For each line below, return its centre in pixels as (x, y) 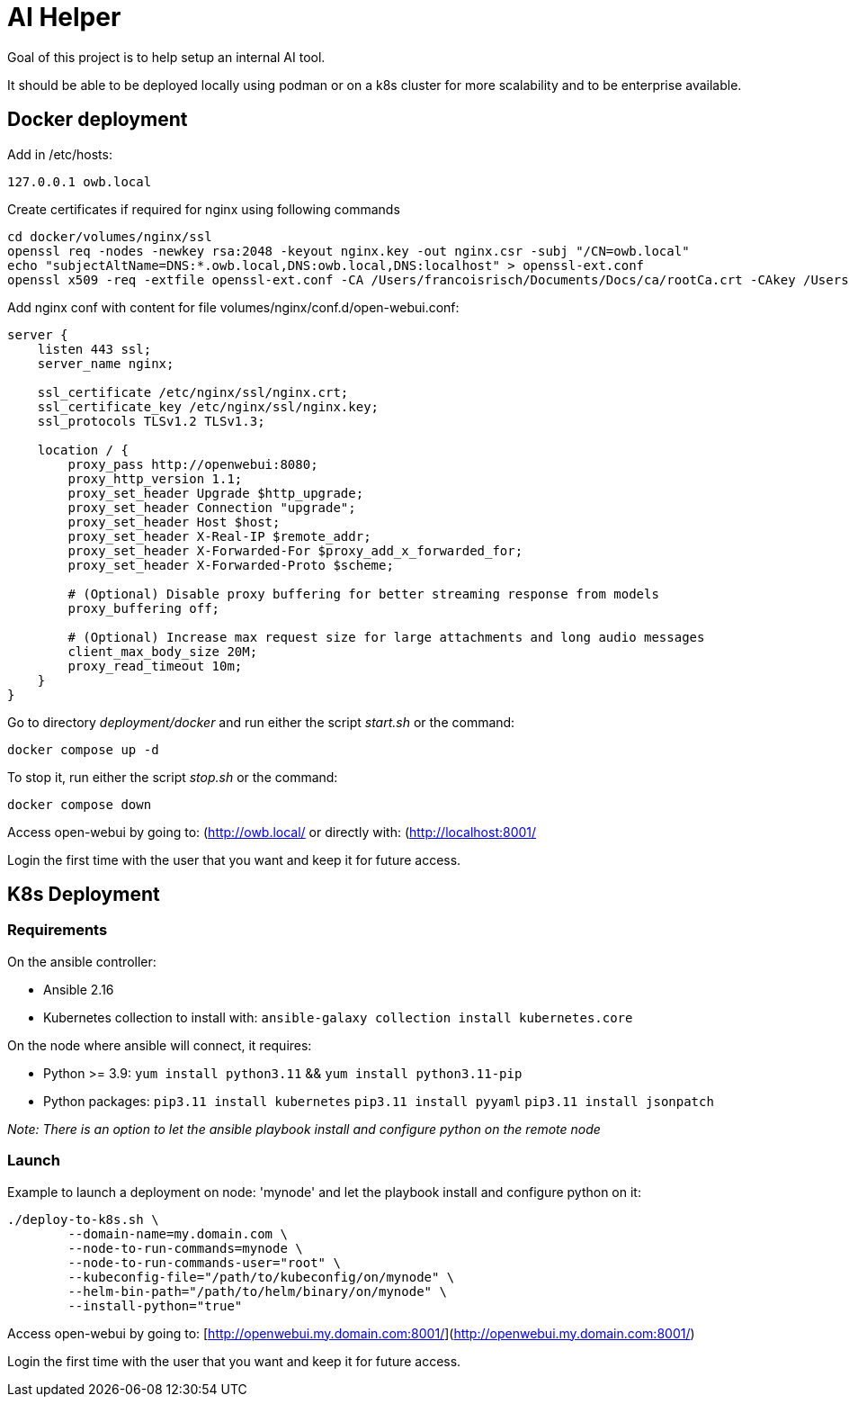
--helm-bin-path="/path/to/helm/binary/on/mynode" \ (257, 1291)
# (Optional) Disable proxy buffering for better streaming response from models (363, 594)
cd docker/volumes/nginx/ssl (110, 236)
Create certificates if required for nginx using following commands (204, 209)
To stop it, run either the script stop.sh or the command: (173, 777)
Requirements (58, 930)
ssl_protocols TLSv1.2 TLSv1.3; (151, 421)
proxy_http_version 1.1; (155, 478)
